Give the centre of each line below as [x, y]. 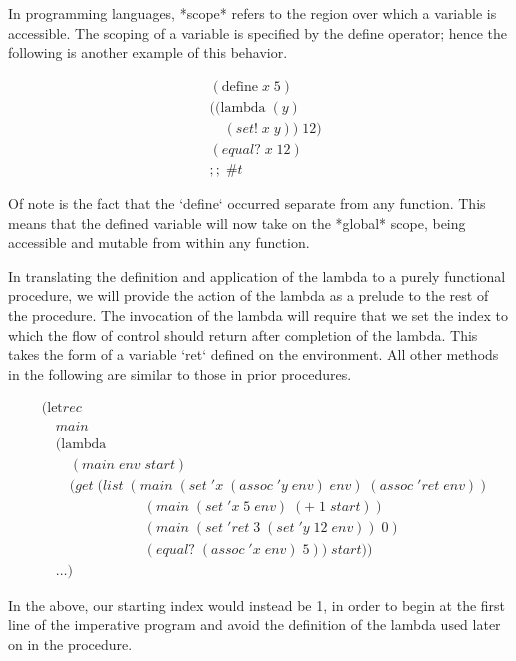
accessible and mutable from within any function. [159, 242]
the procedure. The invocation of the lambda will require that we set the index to [258, 314]
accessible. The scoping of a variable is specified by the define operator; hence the [258, 32]
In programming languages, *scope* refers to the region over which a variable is [252, 13]
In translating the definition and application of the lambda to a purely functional [257, 275]
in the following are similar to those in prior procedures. [180, 373]
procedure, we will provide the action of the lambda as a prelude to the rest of [248, 295]
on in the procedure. [70, 643]
